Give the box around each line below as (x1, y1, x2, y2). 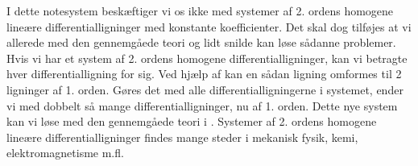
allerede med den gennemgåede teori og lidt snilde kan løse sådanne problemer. (6, 34, 396, 51)
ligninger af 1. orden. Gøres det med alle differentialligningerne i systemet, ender (6, 81, 404, 98)
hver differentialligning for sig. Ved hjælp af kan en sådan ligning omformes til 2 (6, 65, 402, 82)
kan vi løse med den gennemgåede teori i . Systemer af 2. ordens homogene (6, 113, 377, 130)
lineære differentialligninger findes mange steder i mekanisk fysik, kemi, (6, 128, 358, 145)
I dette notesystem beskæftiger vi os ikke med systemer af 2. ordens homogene (6, 2, 394, 19)
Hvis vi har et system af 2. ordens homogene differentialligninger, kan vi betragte (6, 49, 408, 66)
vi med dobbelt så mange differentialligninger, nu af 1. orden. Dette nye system (6, 97, 398, 114)
